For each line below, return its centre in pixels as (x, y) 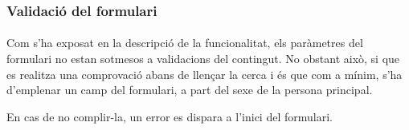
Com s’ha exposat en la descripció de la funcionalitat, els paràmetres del (185, 43)
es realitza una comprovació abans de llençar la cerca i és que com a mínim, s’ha (204, 74)
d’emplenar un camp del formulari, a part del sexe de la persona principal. (190, 90)
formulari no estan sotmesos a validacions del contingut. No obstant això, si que (203, 59)
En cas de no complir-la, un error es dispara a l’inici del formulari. (170, 116)
